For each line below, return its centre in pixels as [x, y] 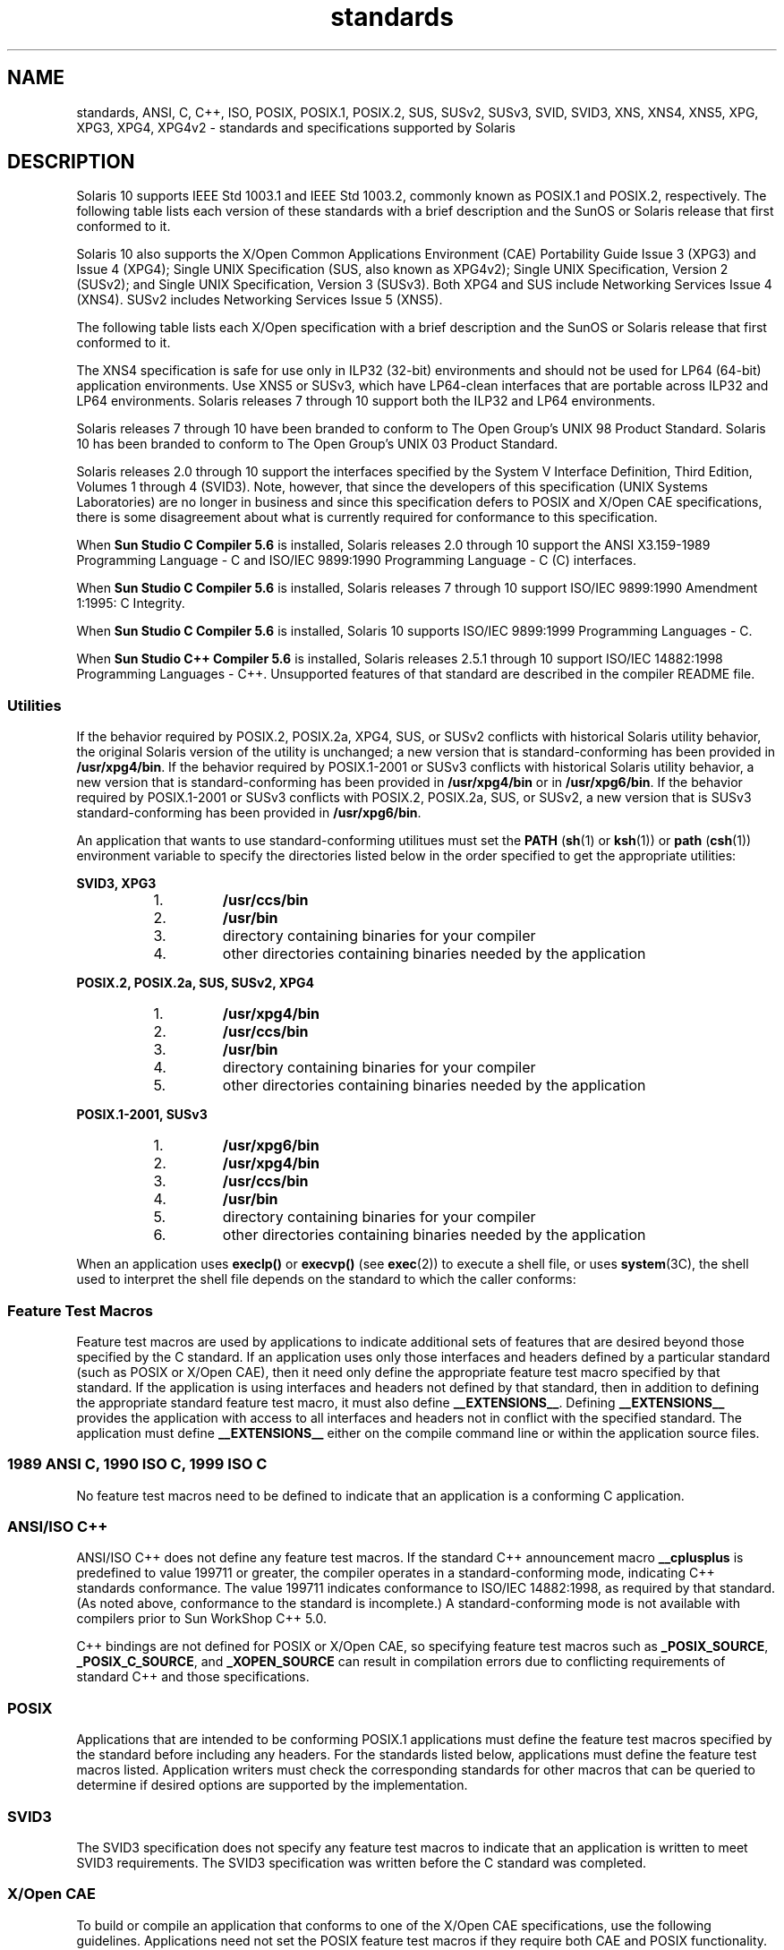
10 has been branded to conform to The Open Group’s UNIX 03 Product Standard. [317, 444]
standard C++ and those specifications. [193, 1677]
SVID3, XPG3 [116, 884]
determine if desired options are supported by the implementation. [272, 1785]
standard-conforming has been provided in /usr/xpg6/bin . [249, 813]
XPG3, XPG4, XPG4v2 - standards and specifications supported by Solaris [296, 127]
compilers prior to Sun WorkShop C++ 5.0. [202, 1619]
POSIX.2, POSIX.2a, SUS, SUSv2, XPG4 [196, 983]
